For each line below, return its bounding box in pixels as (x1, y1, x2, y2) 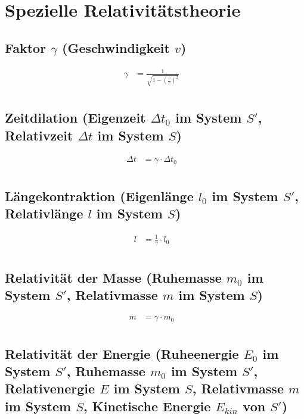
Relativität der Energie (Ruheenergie (5, 344, 239, 362)
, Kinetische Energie (83, 396, 211, 415)
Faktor (5, 38, 46, 57)
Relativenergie (5, 379, 95, 398)
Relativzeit (5, 126, 73, 144)
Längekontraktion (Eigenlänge (5, 186, 194, 205)
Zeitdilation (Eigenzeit (5, 108, 146, 127)
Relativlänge (5, 204, 83, 223)
